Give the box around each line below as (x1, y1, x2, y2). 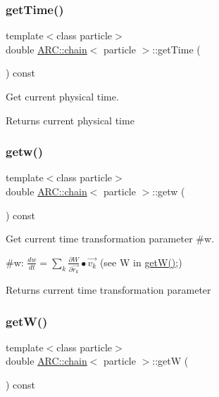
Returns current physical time (6, 112, 134, 127)
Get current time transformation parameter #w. (6, 231, 214, 246)
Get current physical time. (6, 89, 119, 103)
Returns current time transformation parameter (6, 282, 211, 297)
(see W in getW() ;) (99, 254, 182, 269)
